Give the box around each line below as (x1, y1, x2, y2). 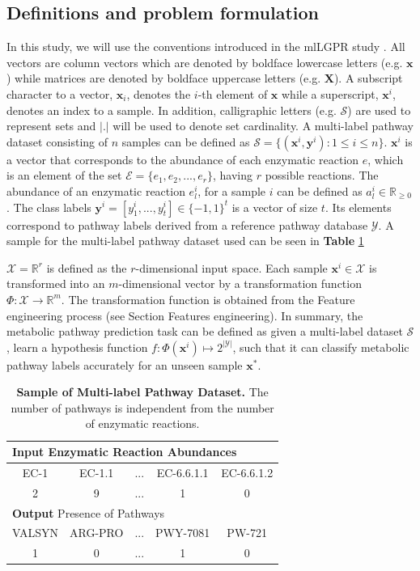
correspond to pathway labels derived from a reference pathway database (6, 216, 368, 233)
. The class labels (6, 198, 91, 215)
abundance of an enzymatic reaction (6, 182, 185, 199)
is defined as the (46, 259, 127, 276)
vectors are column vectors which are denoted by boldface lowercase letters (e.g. (6, 53, 403, 70)
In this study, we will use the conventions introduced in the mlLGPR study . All (6, 38, 405, 55)
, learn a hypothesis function (6, 338, 148, 355)
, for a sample (197, 182, 266, 199)
